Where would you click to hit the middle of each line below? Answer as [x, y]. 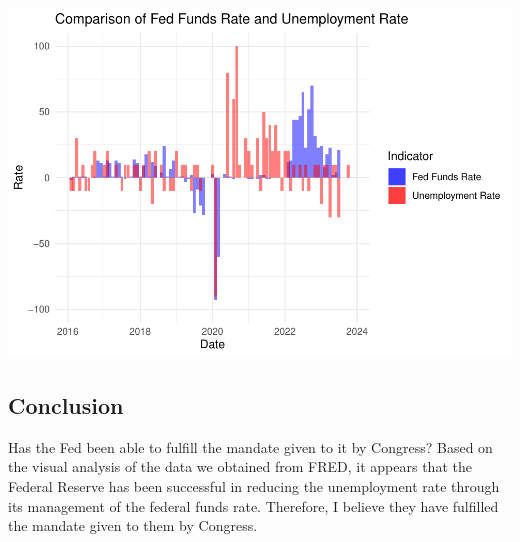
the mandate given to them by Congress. [133, 525]
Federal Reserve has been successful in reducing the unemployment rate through [254, 485]
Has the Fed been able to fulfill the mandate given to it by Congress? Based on [250, 446]
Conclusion [66, 404]
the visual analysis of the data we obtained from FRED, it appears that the [240, 466]
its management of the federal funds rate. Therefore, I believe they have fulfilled [253, 505]
